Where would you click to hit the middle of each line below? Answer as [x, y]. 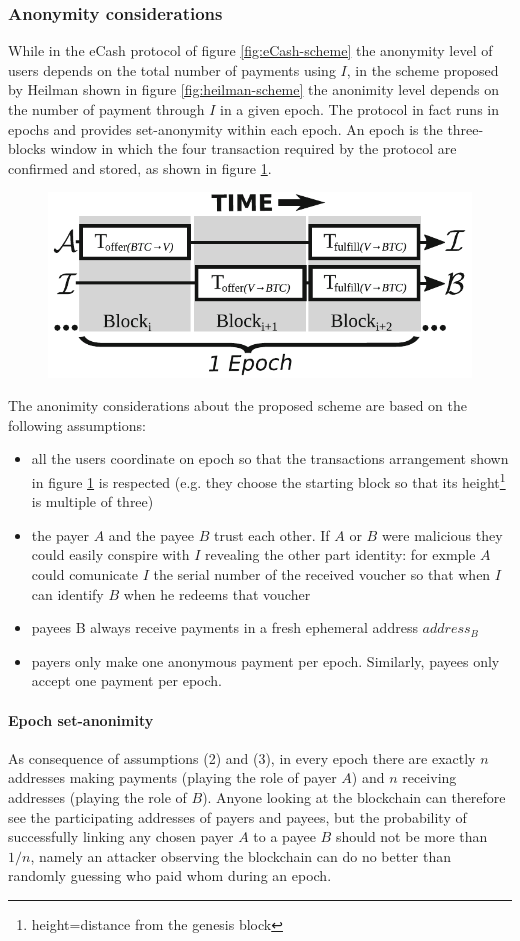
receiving [429, 777]
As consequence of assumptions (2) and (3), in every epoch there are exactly [242, 757]
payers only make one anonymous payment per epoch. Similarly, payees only [265, 660]
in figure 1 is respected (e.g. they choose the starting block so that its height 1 [268, 480]
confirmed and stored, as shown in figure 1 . [140, 167]
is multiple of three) [92, 501]
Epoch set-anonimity [81, 719]
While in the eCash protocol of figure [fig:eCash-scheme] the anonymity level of [250, 50]
